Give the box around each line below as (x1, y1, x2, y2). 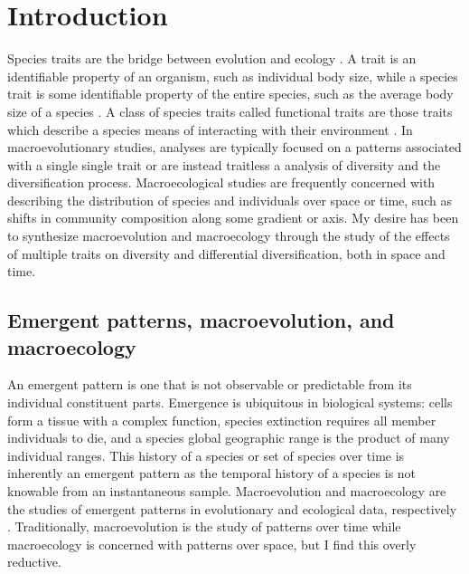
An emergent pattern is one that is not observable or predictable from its (7, 375, 412, 394)
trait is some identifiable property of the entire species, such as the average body (7, 84, 454, 103)
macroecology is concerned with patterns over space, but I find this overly (7, 534, 417, 553)
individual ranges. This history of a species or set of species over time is (7, 445, 405, 464)
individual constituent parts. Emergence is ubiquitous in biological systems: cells (7, 393, 453, 412)
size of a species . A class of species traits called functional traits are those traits (7, 101, 453, 120)
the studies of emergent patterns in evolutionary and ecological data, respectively (7, 499, 457, 518)
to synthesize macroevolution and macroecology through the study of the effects (7, 226, 450, 245)
